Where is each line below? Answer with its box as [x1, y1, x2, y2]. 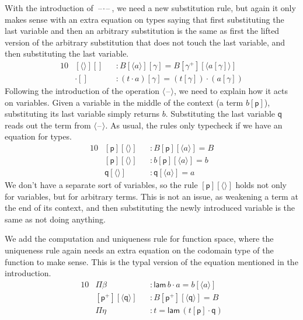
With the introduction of [5, 2, 93, 13]
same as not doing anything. [5, 213, 106, 225]
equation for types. [5, 130, 72, 142]
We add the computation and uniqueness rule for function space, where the [5, 232, 274, 245]
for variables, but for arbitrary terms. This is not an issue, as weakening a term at [5, 190, 298, 202]
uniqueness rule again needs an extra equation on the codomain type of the [5, 244, 274, 256]
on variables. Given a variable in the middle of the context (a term [5, 96, 243, 108]
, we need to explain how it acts [174, 85, 288, 97]
